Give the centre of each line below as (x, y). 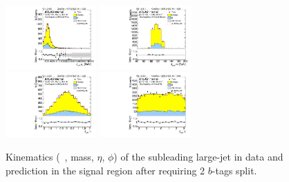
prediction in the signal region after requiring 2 (105, 170)
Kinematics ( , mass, (50, 156)
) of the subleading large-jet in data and (198, 156)
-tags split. (234, 170)
